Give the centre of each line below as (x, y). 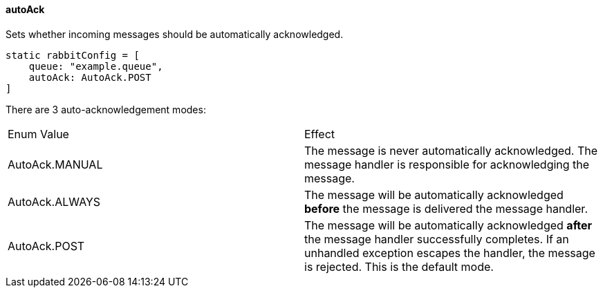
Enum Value (38, 134)
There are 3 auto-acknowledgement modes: (106, 109)
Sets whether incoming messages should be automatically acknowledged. (175, 34)
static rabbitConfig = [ (73, 55)
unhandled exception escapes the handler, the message (450, 253)
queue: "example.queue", (96, 66)
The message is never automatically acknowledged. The (451, 150)
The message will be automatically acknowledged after (448, 225)
